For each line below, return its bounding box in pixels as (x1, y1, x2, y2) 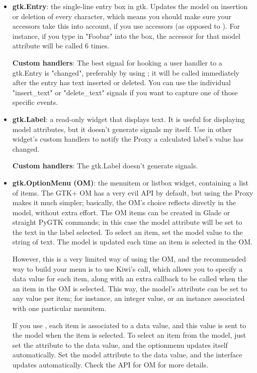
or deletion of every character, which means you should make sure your (12, 11, 232, 21)
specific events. (12, 97, 58, 107)
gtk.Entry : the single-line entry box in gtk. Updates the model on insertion (12, 1, 248, 11)
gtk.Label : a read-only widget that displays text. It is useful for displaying (12, 113, 245, 124)
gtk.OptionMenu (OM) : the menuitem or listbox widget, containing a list (12, 177, 249, 188)
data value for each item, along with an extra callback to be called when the (12, 273, 247, 284)
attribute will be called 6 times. (12, 40, 110, 51)
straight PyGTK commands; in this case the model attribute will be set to (12, 217, 242, 227)
